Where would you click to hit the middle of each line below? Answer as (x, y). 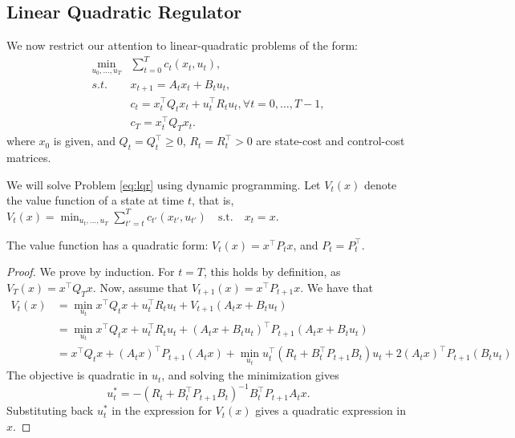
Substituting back (50, 410)
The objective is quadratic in (77, 375)
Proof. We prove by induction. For (91, 272)
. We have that (337, 287)
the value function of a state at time (95, 200)
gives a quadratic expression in (331, 410)
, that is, (213, 200)
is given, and (84, 141)
